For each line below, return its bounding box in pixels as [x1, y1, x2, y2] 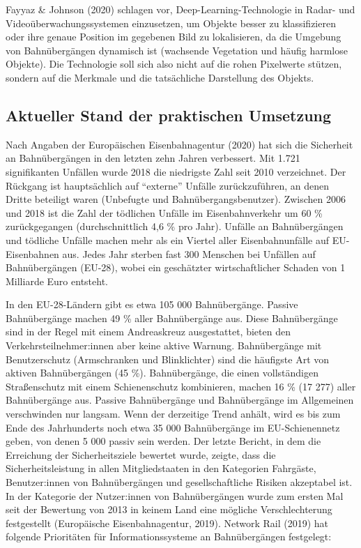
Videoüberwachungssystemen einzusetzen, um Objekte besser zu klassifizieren [6, 15, 336, 30]
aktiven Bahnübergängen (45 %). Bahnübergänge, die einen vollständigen [6, 365, 318, 380]
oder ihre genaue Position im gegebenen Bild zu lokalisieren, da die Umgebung [6, 29, 341, 44]
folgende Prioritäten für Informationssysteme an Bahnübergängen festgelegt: [6, 529, 332, 544]
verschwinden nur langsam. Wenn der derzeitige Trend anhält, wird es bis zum [6, 406, 341, 421]
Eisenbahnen [6, 246, 59, 261]
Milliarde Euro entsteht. [6, 273, 108, 288]
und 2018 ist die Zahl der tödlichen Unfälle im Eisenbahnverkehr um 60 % [6, 205, 323, 220]
